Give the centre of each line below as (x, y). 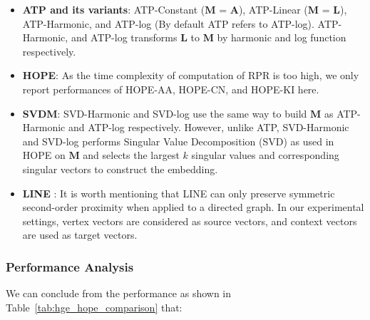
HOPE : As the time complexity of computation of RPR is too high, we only (191, 75)
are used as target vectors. (80, 235)
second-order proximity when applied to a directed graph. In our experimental (193, 207)
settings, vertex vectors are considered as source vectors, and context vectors (190, 221)
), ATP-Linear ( (273, 9)
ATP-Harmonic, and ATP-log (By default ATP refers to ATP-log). (168, 23)
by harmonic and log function (282, 37)
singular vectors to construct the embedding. (120, 169)
